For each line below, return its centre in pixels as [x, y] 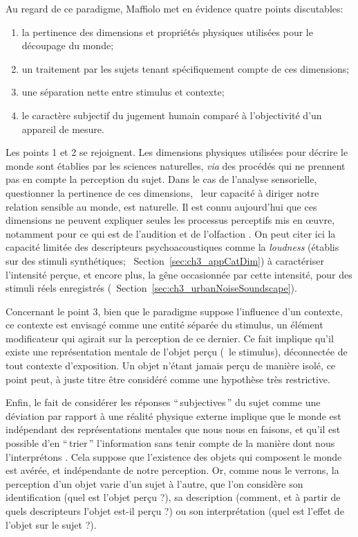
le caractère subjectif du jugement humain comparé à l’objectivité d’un [172, 115]
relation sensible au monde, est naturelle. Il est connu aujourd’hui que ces [161, 206]
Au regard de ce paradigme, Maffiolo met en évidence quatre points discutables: [175, 8]
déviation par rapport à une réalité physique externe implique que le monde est [173, 415]
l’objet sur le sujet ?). [51, 524]
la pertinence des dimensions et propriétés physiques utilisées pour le [167, 32]
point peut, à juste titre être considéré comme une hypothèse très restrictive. [168, 379]
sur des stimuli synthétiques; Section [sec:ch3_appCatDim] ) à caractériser [165, 260]
